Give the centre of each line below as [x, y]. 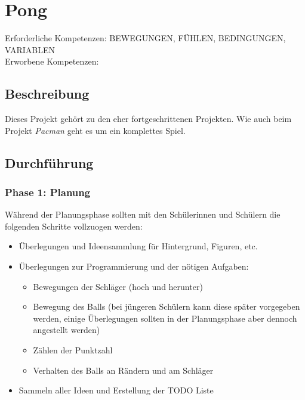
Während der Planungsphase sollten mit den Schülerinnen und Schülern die [143, 214]
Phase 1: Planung [48, 192]
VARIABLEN [30, 49]
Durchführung [49, 162]
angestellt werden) [67, 330]
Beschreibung [47, 94]
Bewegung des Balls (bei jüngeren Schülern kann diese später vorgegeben [167, 306]
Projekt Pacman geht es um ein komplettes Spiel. [95, 130]
